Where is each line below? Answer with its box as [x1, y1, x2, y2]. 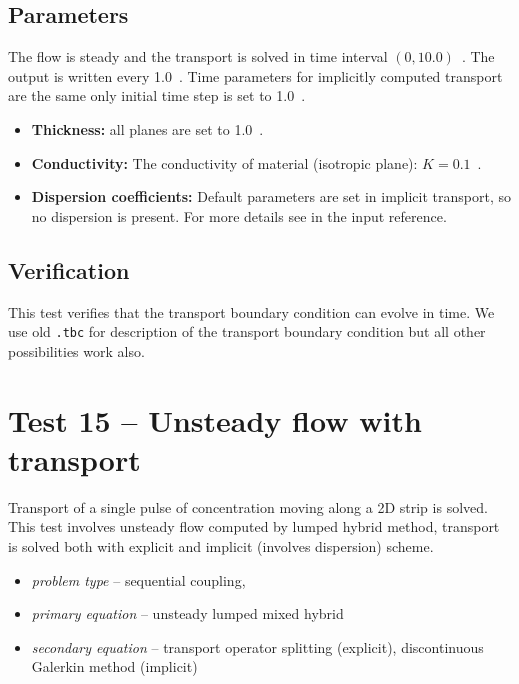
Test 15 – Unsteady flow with [8, 399, 422, 440]
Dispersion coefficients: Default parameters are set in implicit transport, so [31, 186, 511, 207]
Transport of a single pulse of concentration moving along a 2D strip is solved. [8, 496, 488, 517]
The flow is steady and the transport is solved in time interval [8, 46, 388, 67]
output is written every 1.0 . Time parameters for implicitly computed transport [8, 65, 503, 86]
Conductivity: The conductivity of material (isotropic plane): [31, 152, 418, 173]
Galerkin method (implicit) [31, 656, 198, 677]
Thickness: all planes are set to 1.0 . [31, 118, 264, 139]
